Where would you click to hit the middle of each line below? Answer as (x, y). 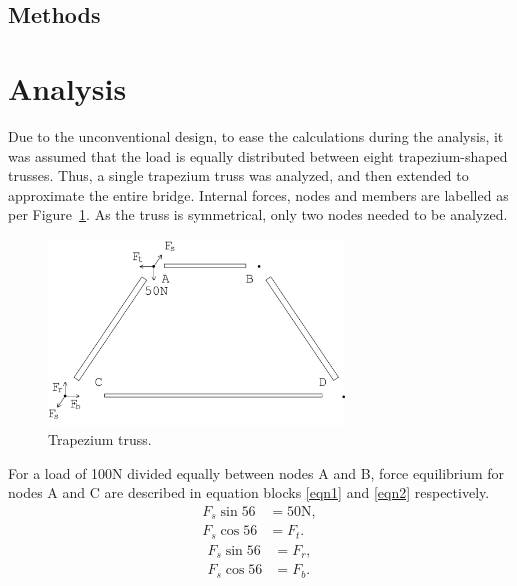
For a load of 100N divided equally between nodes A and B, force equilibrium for (256, 472)
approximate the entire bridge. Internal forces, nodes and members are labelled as (258, 194)
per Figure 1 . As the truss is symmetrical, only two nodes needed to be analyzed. (258, 214)
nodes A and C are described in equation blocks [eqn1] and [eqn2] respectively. (249, 492)
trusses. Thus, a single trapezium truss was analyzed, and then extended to (238, 175)
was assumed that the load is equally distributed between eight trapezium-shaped (258, 155)
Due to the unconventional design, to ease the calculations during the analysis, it (256, 135)
